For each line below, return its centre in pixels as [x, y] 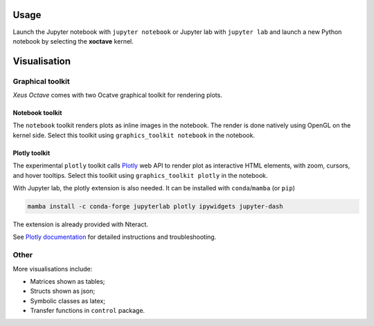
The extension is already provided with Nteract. [81, 224]
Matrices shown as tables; [68, 281]
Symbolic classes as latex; [68, 300]
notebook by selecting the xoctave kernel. [73, 41]
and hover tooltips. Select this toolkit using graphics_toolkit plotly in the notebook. [140, 175]
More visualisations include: [53, 269]
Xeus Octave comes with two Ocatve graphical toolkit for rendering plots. [118, 95]
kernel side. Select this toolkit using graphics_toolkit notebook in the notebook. [134, 135]
